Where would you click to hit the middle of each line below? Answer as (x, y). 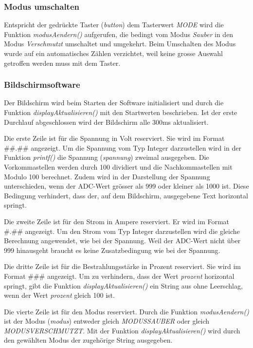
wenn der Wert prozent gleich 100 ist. (59, 295)
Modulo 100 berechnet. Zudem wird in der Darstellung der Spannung (107, 176)
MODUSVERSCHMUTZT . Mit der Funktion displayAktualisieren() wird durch (122, 330)
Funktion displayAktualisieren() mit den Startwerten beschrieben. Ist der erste (121, 112)
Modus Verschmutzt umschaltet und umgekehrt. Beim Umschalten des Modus (120, 44)
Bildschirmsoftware (42, 85)
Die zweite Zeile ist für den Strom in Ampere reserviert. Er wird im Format (117, 221)
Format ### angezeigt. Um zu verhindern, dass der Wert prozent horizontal (119, 276)
